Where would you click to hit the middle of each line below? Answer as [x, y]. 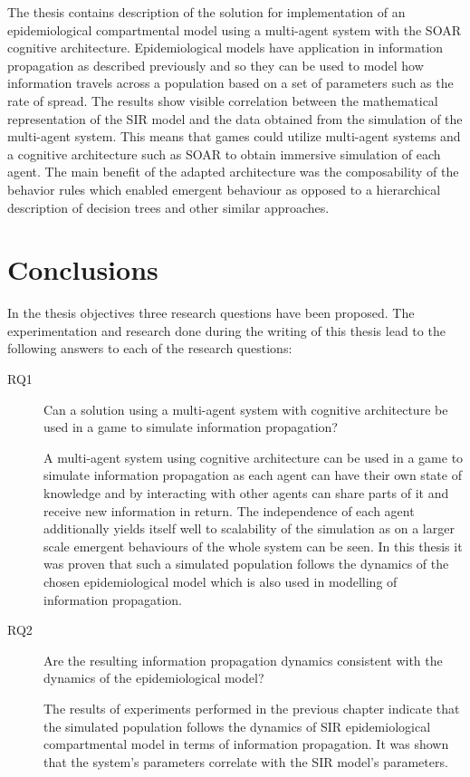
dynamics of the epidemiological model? [154, 678]
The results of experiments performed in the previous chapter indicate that [252, 708]
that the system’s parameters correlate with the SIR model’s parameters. [246, 761]
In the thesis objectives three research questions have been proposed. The [211, 313]
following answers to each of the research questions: [150, 348]
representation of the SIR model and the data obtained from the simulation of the [235, 118]
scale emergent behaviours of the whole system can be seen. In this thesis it [253, 546]
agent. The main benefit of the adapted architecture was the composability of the [233, 172]
